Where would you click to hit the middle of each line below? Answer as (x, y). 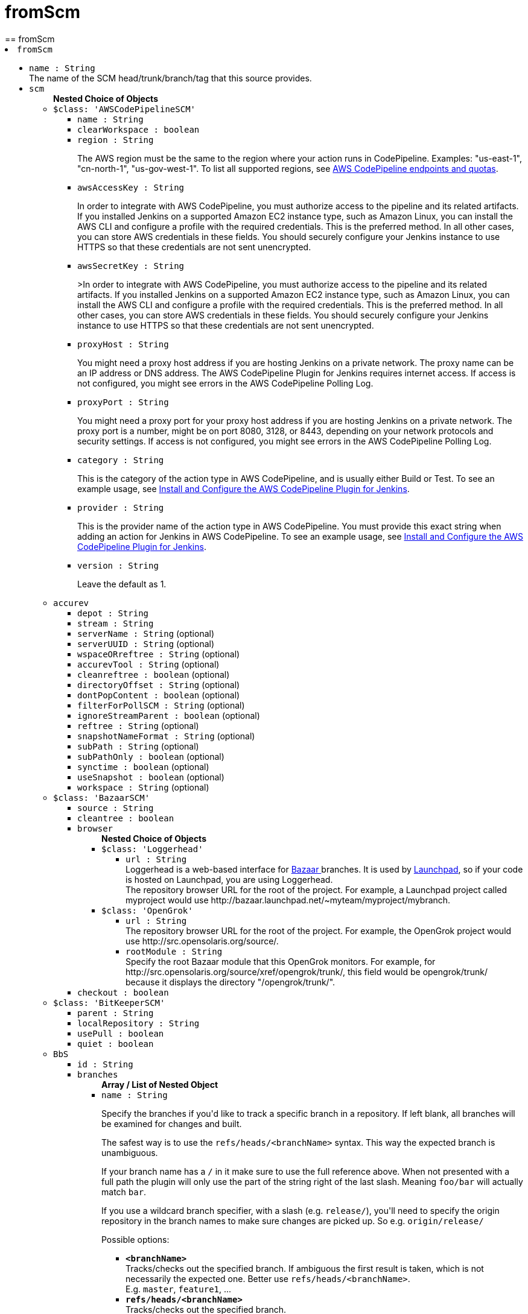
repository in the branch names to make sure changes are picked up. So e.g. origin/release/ (293, 1221)
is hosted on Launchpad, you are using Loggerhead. (229, 879)
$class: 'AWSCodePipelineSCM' (125, 109)
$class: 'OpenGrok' (147, 910)
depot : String (113, 613)
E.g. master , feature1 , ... (179, 1289)
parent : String (116, 1013)
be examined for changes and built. (172, 1123)
